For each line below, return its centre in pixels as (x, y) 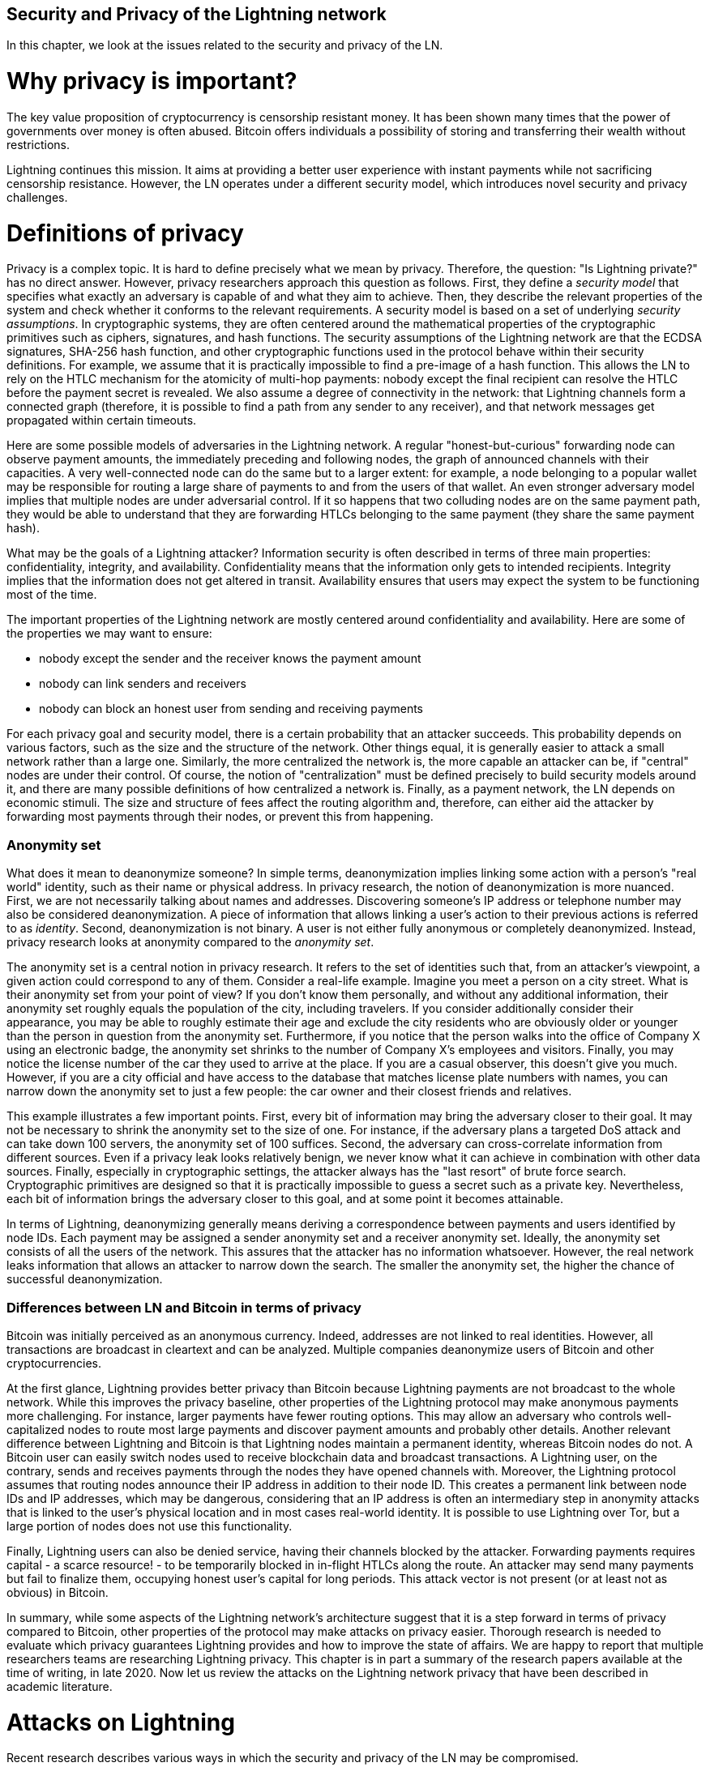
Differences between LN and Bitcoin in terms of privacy (184, 1307)
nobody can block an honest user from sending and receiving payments (231, 709)
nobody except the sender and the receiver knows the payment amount (230, 659)
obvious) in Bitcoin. (58, 1592)
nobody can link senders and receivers (143, 684)
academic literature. (60, 1686)
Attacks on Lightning (121, 1722)
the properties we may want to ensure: (109, 634)
